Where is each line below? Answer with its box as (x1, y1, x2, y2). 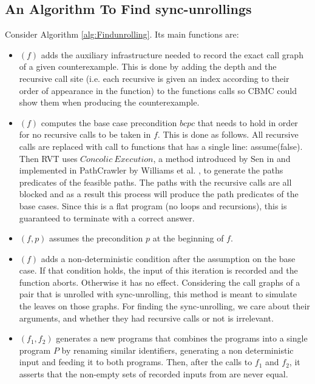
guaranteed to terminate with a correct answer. (19, 211, 195, 224)
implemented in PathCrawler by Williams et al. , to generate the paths (19, 164, 283, 177)
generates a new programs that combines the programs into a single (56, 332, 308, 345)
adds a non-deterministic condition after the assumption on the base (41, 252, 296, 264)
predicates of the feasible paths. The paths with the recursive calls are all (19, 175, 292, 188)
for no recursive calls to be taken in (19, 128, 151, 141)
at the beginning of (152, 232, 224, 244)
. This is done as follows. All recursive (157, 128, 299, 141)
